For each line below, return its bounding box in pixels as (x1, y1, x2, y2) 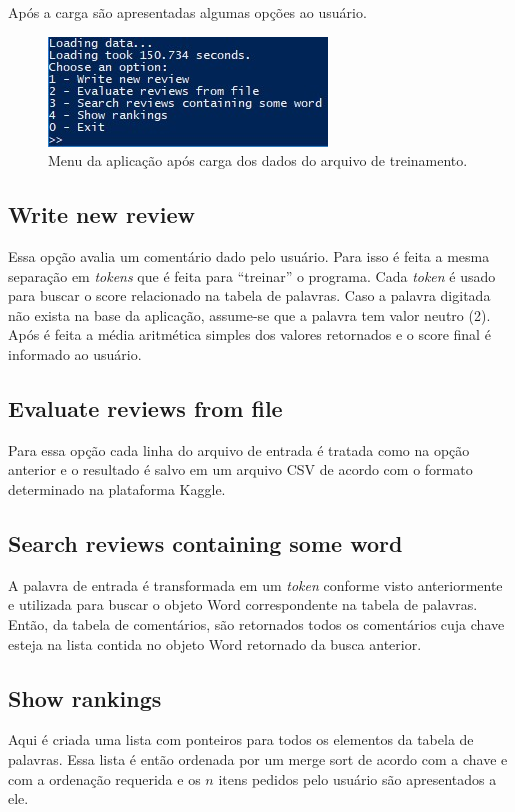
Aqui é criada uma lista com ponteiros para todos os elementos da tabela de (8, 729, 474, 750)
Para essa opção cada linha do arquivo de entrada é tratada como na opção (8, 439, 470, 460)
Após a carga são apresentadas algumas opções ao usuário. (8, 2, 367, 22)
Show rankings (8, 682, 162, 713)
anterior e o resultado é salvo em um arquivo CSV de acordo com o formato (8, 459, 473, 480)
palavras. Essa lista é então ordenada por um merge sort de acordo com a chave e (8, 748, 508, 769)
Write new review (8, 199, 196, 230)
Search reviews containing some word (8, 527, 403, 558)
